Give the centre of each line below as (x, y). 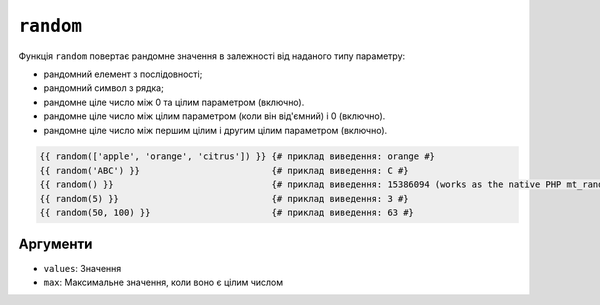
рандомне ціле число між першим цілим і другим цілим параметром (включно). (215, 130)
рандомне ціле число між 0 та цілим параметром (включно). (174, 102)
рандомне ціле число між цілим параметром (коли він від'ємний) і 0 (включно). (214, 116)
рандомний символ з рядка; (103, 88)
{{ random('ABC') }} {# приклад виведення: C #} (224, 170)
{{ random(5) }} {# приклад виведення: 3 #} (224, 198)
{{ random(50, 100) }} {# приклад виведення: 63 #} (227, 213)
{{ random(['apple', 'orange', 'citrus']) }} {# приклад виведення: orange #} (237, 156)
